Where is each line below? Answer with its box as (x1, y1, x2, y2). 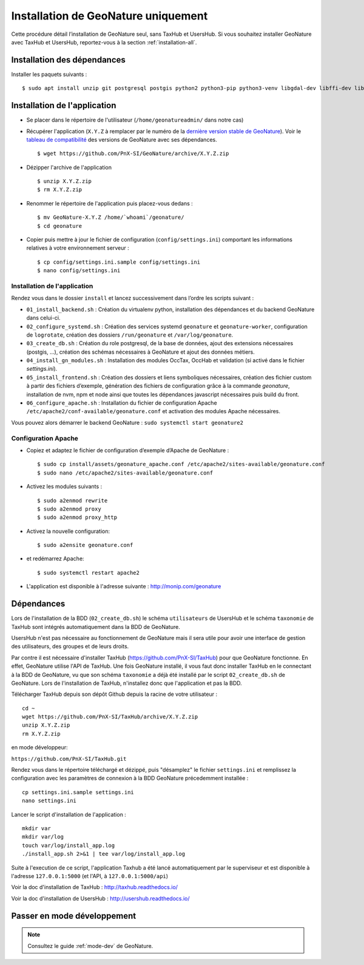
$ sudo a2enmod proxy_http (37, 514, 118, 521)
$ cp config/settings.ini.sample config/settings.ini (37, 258, 200, 266)
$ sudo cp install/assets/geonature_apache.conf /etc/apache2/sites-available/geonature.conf (37, 461, 325, 468)
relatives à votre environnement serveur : (26, 244, 130, 252)
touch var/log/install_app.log (22, 842, 115, 849)
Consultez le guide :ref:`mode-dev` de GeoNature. (27, 942, 153, 949)
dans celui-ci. (26, 314, 61, 321)
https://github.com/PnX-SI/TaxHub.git (11, 755, 127, 762)
